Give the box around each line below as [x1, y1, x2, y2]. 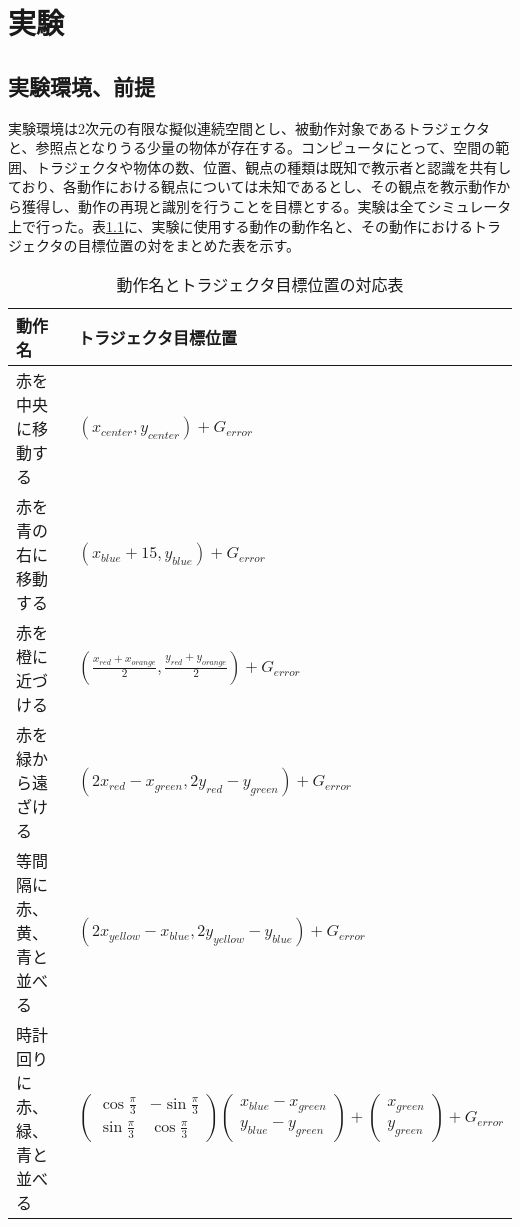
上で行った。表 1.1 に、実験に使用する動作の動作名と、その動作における [8, 215, 473, 236]
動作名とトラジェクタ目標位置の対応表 [116, 272, 404, 296]
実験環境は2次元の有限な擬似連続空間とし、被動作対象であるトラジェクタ [8, 117, 491, 138]
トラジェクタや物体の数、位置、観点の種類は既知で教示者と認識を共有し [35, 156, 512, 177]
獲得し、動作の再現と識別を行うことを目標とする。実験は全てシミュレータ [21, 195, 512, 216]
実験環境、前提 [8, 70, 155, 101]
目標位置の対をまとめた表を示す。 [77, 235, 301, 256]
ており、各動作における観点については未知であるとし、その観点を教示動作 [8, 176, 497, 197]
